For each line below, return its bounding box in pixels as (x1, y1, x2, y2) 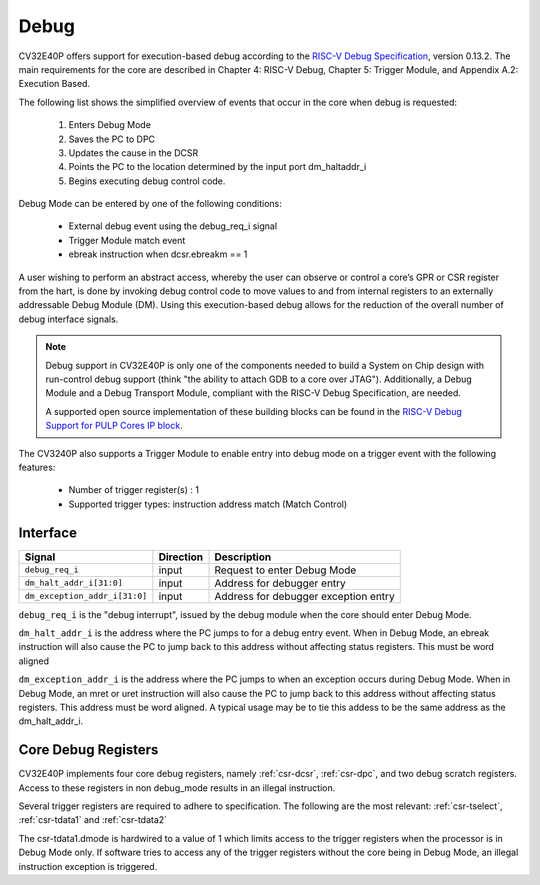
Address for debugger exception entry (214, 589, 395, 603)
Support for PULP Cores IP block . (45, 420, 184, 432)
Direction (158, 550, 204, 564)
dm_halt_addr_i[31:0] (24, 578, 124, 589)
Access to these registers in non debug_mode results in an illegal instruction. (18, 781, 336, 794)
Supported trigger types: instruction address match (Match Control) (68, 498, 348, 510)
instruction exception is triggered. (18, 860, 158, 872)
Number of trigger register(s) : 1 (68, 484, 200, 496)
